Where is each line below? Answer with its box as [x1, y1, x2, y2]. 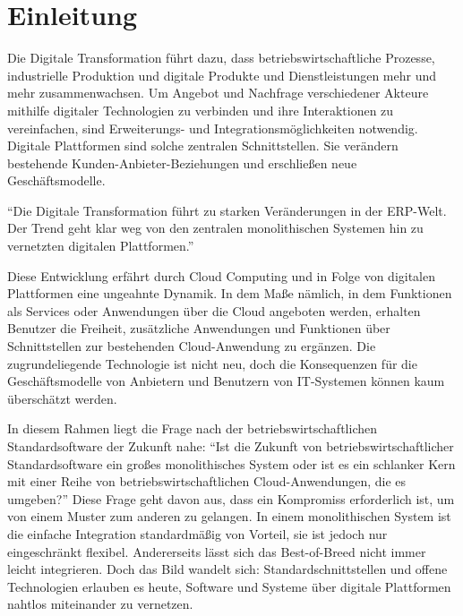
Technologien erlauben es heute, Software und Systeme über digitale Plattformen [7, 577, 451, 595]
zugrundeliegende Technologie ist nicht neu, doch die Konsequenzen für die [7, 354, 417, 372]
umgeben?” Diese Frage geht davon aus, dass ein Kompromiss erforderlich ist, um [7, 489, 455, 508]
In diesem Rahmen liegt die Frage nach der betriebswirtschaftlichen [7, 419, 377, 438]
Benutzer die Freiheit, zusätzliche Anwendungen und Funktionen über [7, 319, 390, 338]
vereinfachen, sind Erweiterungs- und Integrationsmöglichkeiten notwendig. [7, 118, 418, 137]
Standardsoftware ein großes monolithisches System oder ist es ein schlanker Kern [7, 454, 456, 473]
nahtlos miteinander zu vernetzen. [7, 595, 193, 613]
